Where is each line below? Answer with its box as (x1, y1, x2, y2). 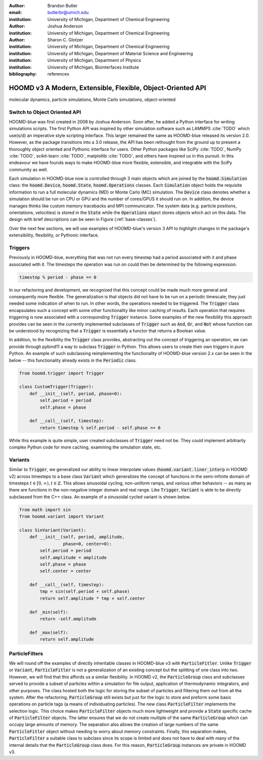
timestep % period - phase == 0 (19, 274, 97, 280)
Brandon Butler (47, 3, 78, 8)
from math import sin (19, 507, 71, 512)
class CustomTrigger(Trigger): (19, 384, 94, 390)
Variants (9, 456, 30, 463)
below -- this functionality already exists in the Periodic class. (9, 357, 137, 363)
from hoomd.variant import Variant (19, 514, 104, 519)
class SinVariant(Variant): (19, 527, 86, 533)
